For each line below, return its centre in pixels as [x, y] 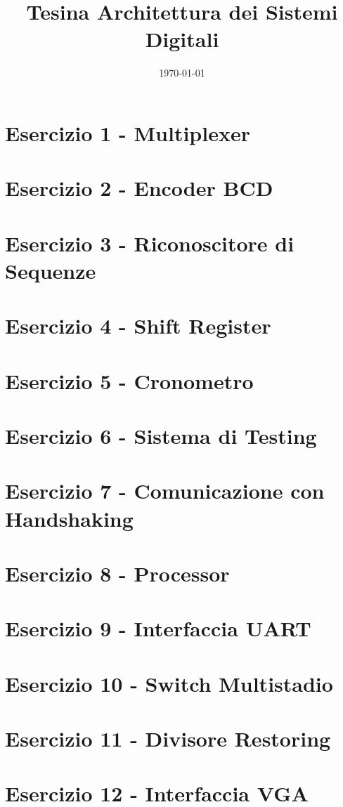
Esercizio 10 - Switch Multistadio [169, 683]
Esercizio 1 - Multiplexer [128, 132]
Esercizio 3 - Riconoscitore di [150, 243]
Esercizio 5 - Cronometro [129, 380]
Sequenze [51, 270]
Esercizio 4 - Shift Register [138, 326]
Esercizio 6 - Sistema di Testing [161, 435]
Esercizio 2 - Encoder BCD [139, 188]
